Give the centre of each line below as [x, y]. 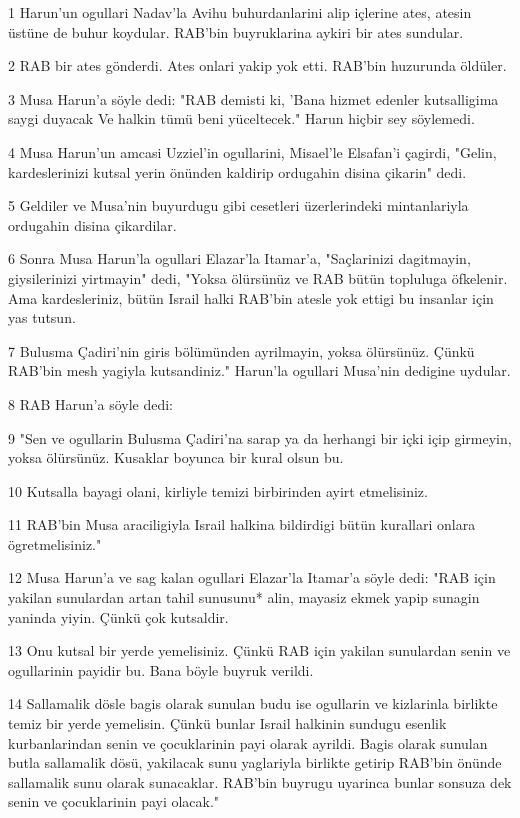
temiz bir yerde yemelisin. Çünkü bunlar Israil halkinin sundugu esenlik [227, 723]
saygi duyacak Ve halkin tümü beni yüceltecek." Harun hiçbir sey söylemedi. [241, 118]
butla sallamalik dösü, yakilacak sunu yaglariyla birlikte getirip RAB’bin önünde [255, 762]
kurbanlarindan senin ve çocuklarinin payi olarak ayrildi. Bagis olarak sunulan [248, 742]
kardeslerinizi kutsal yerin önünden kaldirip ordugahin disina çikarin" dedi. [237, 171]
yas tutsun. [42, 317]
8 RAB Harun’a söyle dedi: [91, 403]
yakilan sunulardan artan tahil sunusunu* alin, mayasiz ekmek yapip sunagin [244, 597]
